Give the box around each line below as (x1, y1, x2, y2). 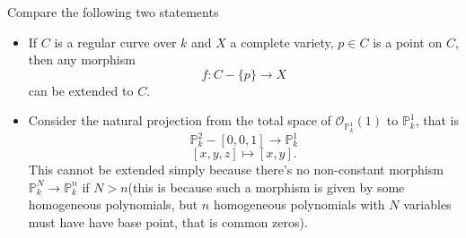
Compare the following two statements (7, 3, 219, 21)
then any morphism (28, 50, 136, 69)
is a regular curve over (54, 32, 177, 51)
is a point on (373, 32, 443, 51)
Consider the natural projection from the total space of (28, 111, 331, 130)
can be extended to (28, 81, 134, 99)
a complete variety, (230, 32, 334, 51)
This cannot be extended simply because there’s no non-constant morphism (28, 160, 444, 179)
